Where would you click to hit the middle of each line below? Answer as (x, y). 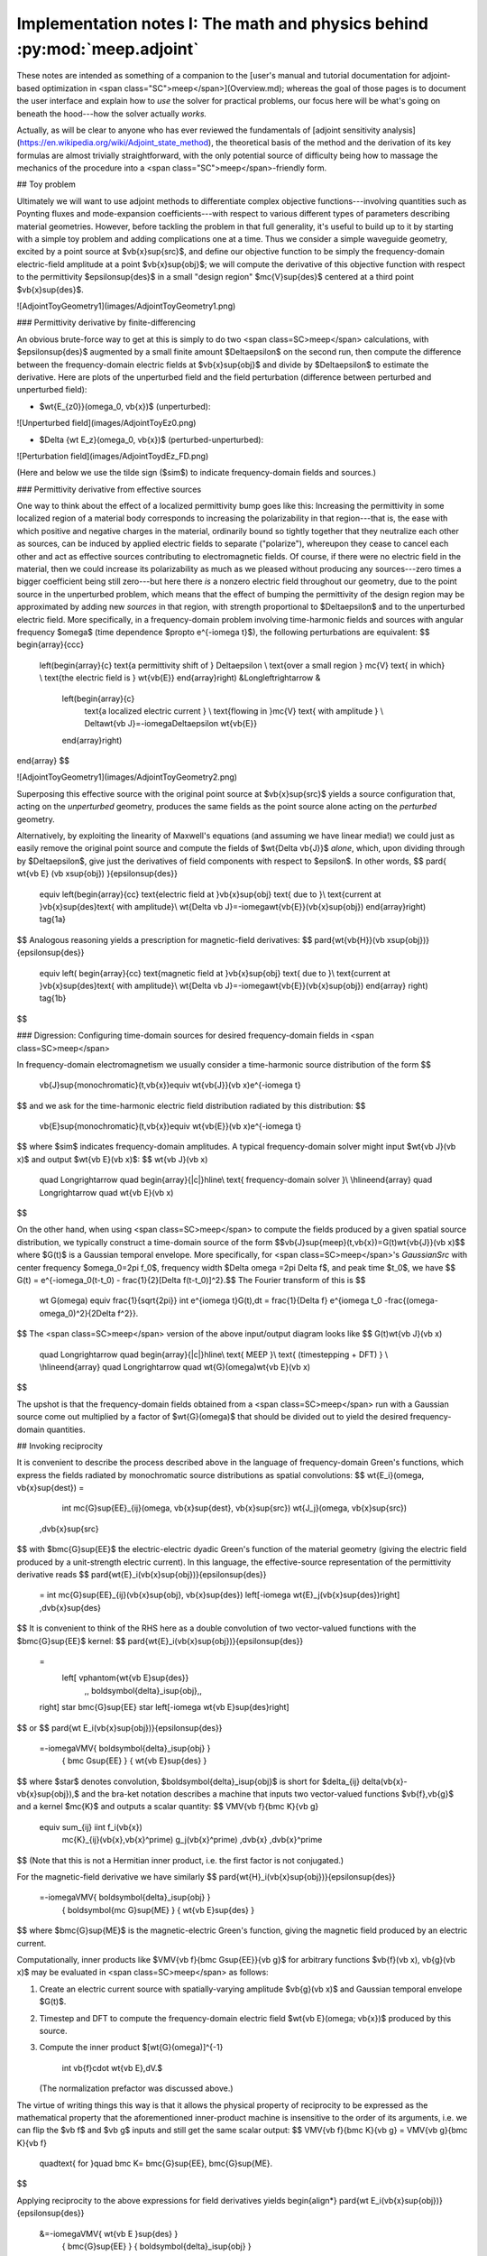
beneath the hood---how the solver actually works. (112, 114)
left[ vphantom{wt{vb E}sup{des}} (125, 1678)
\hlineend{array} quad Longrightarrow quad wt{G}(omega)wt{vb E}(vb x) (175, 1366)
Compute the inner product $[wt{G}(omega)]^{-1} (131, 2048)
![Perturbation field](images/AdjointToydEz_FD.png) (113, 456)
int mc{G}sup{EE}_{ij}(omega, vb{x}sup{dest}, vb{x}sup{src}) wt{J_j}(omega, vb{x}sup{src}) (234, 1508)
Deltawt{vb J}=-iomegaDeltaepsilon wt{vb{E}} (170, 724)
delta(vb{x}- (385, 1781)
